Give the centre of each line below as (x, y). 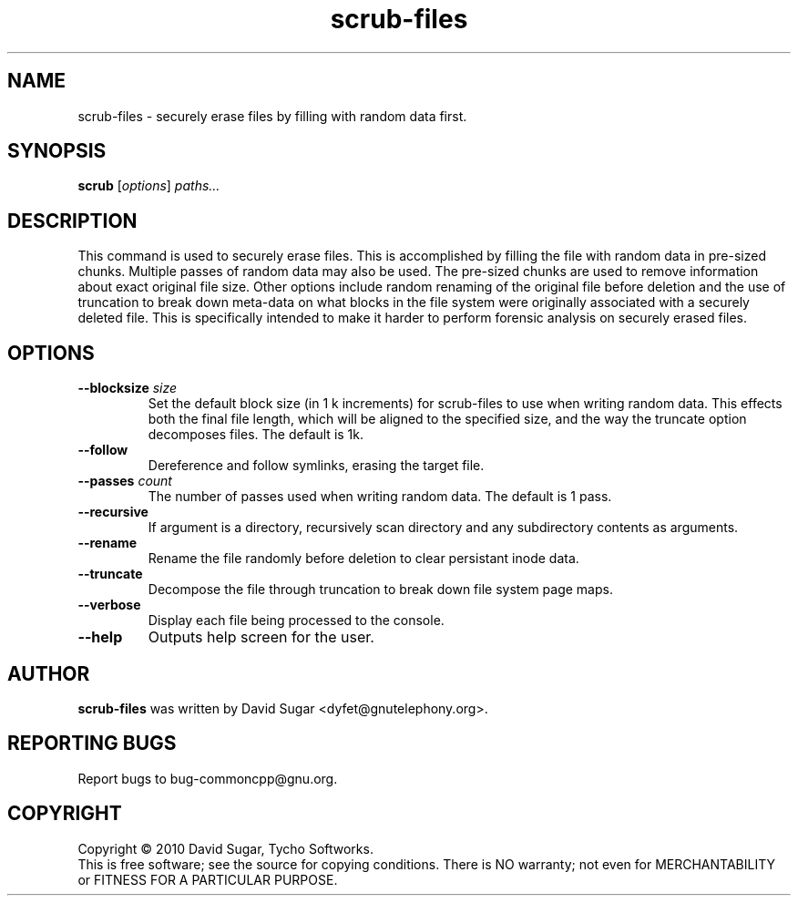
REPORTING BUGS (92, 744)
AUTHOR (49, 673)
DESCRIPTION (72, 221)
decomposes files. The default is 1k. (256, 435)
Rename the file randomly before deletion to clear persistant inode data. (363, 559)
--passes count (125, 481)
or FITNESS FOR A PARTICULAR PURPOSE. (208, 879)
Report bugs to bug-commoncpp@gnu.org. (208, 778)
